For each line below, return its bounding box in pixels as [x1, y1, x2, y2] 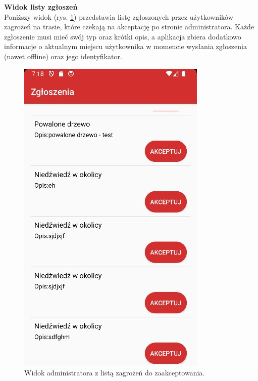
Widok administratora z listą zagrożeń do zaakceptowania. [24, 367, 205, 378]
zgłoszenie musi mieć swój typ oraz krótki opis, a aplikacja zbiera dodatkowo [4, 31, 241, 41]
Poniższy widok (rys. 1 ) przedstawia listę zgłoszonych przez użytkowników [4, 11, 233, 22]
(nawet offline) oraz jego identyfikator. [4, 51, 122, 61]
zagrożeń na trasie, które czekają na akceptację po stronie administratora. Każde [4, 21, 254, 32]
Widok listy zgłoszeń [4, 2, 78, 12]
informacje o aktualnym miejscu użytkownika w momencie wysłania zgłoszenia [4, 41, 247, 52]
